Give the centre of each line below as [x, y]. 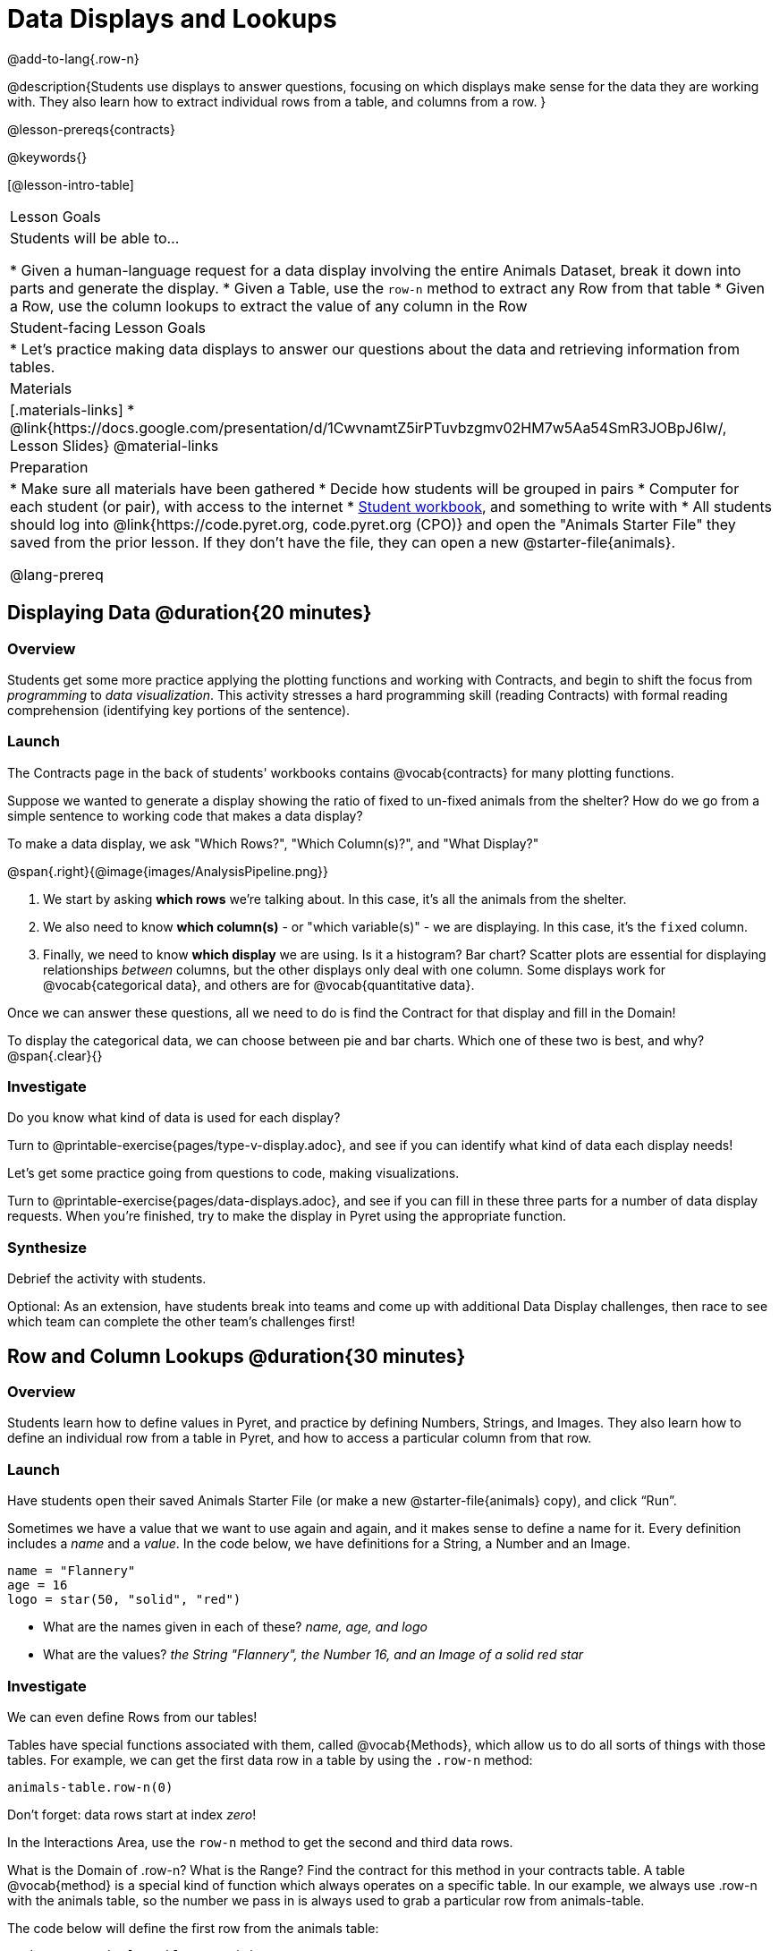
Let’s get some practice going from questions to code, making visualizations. [233, 1173]
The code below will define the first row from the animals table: [193, 1928]
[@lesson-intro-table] [71, 184]
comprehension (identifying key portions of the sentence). [179, 710]
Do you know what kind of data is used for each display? [174, 1118]
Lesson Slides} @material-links [114, 445]
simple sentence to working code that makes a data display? [185, 815]
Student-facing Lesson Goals [108, 327]
